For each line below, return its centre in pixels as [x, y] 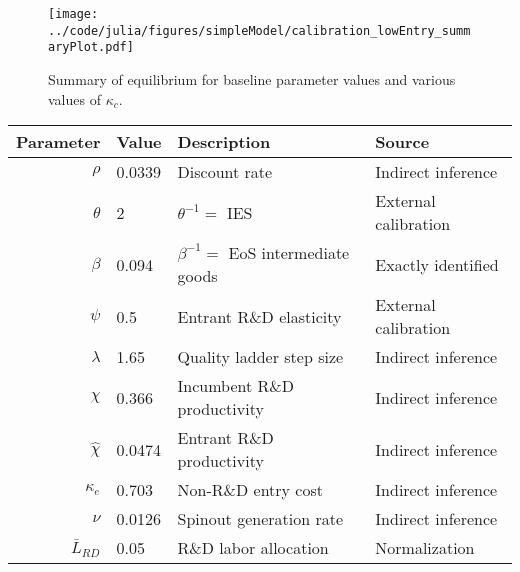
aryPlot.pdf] [91, 47]
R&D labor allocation [253, 548]
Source [402, 142]
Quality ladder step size [260, 357]
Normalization [425, 548]
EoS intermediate [289, 253]
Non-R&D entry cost [250, 490]
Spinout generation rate [260, 519]
